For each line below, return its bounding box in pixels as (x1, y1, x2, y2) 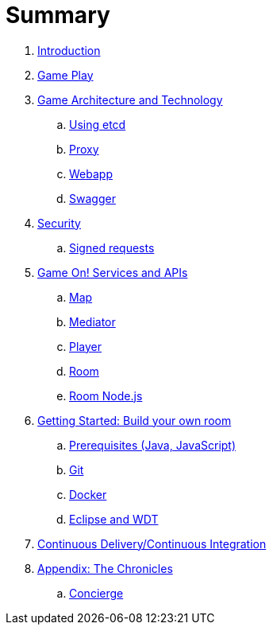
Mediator (69, 314, 116, 329)
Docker (69, 487, 107, 501)
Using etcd (69, 117, 126, 131)
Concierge (69, 586, 124, 600)
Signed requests (69, 240, 155, 255)
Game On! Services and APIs (37, 265, 188, 279)
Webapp (69, 166, 113, 181)
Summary (6, 2, 110, 29)
